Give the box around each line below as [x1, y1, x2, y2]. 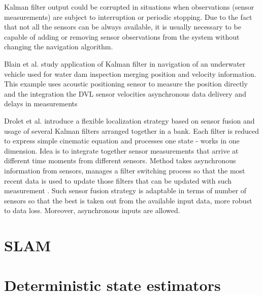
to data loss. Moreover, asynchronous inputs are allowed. [4, 205, 180, 216]
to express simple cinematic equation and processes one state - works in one [4, 135, 240, 146]
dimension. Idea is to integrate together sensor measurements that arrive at [4, 145, 239, 156]
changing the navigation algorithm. [4, 41, 113, 52]
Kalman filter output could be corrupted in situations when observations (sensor [4, 2, 254, 12]
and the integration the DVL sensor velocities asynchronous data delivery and [4, 88, 246, 99]
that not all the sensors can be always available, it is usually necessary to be [4, 21, 241, 32]
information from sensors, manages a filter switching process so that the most [4, 165, 245, 175]
